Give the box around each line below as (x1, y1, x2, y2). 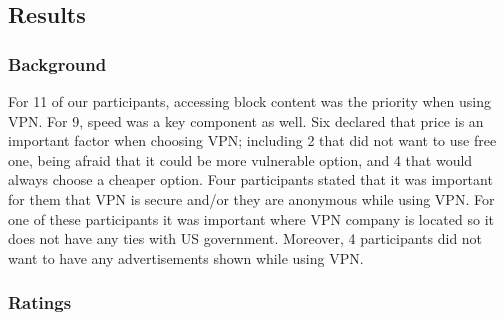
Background (8, 51, 107, 76)
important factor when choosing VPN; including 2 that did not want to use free (8, 130, 497, 151)
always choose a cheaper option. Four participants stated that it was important (8, 169, 493, 190)
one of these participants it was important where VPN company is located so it (8, 208, 494, 229)
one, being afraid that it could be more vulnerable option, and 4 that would (8, 149, 473, 170)
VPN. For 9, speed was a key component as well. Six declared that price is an (8, 110, 484, 131)
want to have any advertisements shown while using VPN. (8, 247, 364, 268)
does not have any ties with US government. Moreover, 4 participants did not (8, 228, 483, 249)
